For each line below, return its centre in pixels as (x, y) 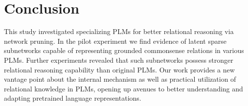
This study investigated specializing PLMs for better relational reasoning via (119, 31)
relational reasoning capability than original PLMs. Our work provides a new (119, 69)
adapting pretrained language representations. (73, 98)
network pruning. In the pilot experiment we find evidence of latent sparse (115, 41)
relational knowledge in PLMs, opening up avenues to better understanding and (124, 88)
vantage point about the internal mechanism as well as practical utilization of (120, 79)
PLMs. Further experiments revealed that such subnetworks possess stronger (119, 60)
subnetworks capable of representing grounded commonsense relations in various (124, 50)
